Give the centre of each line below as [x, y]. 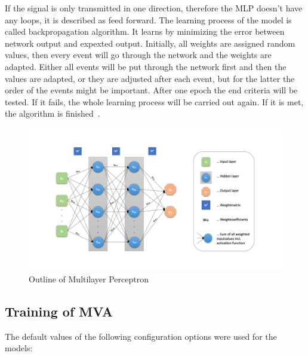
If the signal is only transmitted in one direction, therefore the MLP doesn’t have [154, 8]
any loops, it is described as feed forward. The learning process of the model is [148, 19]
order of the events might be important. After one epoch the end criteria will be [151, 90]
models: [19, 348]
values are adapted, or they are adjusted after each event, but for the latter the [150, 78]
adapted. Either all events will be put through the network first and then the [146, 66]
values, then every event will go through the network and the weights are [138, 55]
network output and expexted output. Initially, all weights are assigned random [150, 43]
